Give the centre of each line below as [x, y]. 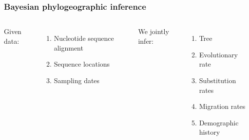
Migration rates [222, 106]
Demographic [219, 122]
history [210, 132]
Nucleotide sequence [84, 38]
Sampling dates [77, 80]
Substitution [218, 80]
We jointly [153, 31]
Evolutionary [218, 54]
